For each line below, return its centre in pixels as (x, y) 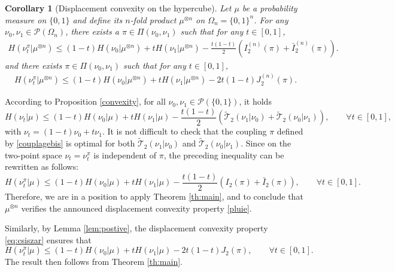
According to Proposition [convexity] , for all (85, 101)
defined (290, 131)
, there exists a (92, 31)
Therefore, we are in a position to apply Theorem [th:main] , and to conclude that (154, 196)
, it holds (255, 101)
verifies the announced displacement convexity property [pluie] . (136, 208)
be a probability (270, 8)
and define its (98, 19)
